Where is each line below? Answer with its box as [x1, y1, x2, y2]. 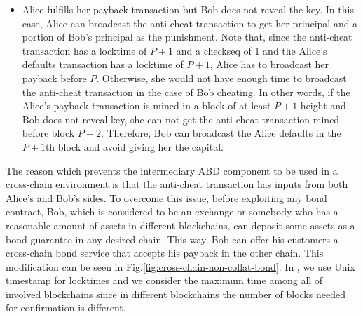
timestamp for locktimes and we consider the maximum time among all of [6, 273, 323, 288]
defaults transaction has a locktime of [22, 57, 184, 72]
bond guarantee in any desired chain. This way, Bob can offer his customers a [6, 231, 338, 246]
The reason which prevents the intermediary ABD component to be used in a [6, 163, 338, 177]
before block [22, 126, 75, 140]
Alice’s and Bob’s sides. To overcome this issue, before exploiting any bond [6, 190, 327, 205]
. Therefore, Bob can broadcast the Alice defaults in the [100, 126, 341, 140]
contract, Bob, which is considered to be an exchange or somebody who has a [6, 204, 338, 219]
